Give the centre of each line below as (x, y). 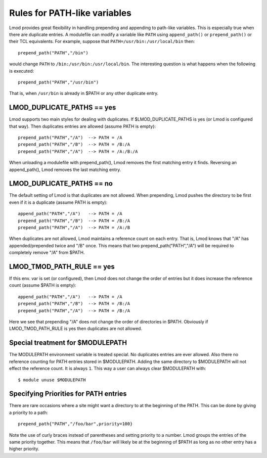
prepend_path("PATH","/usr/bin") (58, 82)
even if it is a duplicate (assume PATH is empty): (58, 202)
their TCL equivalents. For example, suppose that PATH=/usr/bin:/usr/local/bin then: (102, 42)
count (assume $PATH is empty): (43, 285)
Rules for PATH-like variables (70, 13)
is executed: (22, 71)
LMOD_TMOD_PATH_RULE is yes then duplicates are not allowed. (76, 328)
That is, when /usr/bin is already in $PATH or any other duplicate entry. (84, 93)
